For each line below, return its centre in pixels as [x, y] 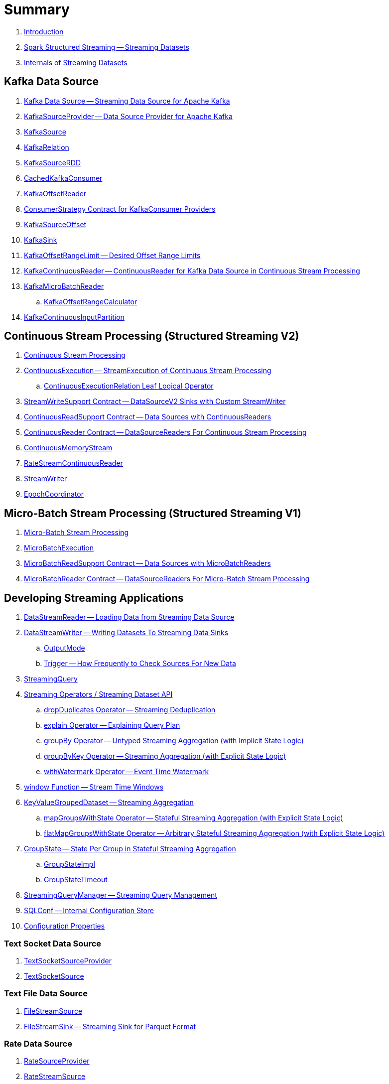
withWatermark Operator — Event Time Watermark [127, 772]
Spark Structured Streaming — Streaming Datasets [107, 47]
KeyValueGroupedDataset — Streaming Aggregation [109, 803]
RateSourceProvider [57, 1061]
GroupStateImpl [69, 864]
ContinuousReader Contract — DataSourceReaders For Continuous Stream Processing [165, 432]
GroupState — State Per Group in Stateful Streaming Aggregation [130, 849]
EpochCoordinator [54, 494]
